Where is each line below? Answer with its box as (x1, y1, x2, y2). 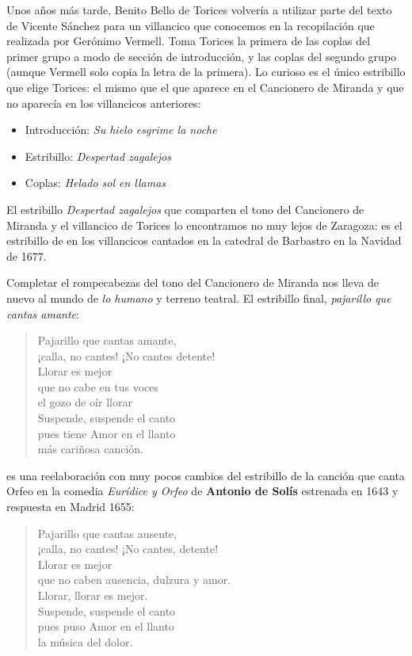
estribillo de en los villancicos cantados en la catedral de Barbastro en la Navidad (6, 232, 402, 249)
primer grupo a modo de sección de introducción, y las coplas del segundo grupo (6, 48, 397, 64)
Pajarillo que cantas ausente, (37, 524, 177, 541)
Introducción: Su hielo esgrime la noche (25, 121, 217, 138)
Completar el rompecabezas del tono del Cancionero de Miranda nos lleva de (6, 274, 380, 291)
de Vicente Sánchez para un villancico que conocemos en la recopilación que (6, 17, 375, 33)
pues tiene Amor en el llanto (37, 425, 176, 441)
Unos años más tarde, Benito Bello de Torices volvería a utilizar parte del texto (6, 2, 392, 17)
